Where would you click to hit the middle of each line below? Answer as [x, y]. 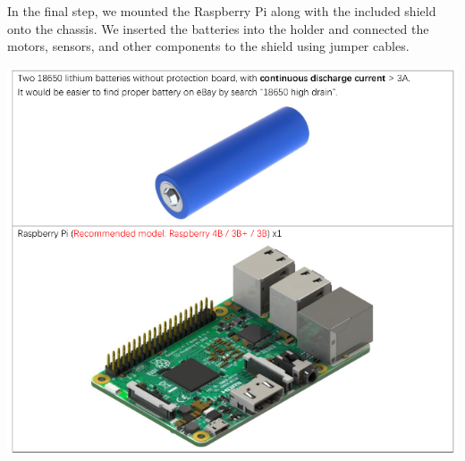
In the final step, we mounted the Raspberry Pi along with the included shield [222, 11]
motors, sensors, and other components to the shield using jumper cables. [208, 46]
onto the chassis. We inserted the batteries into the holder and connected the [218, 28]
